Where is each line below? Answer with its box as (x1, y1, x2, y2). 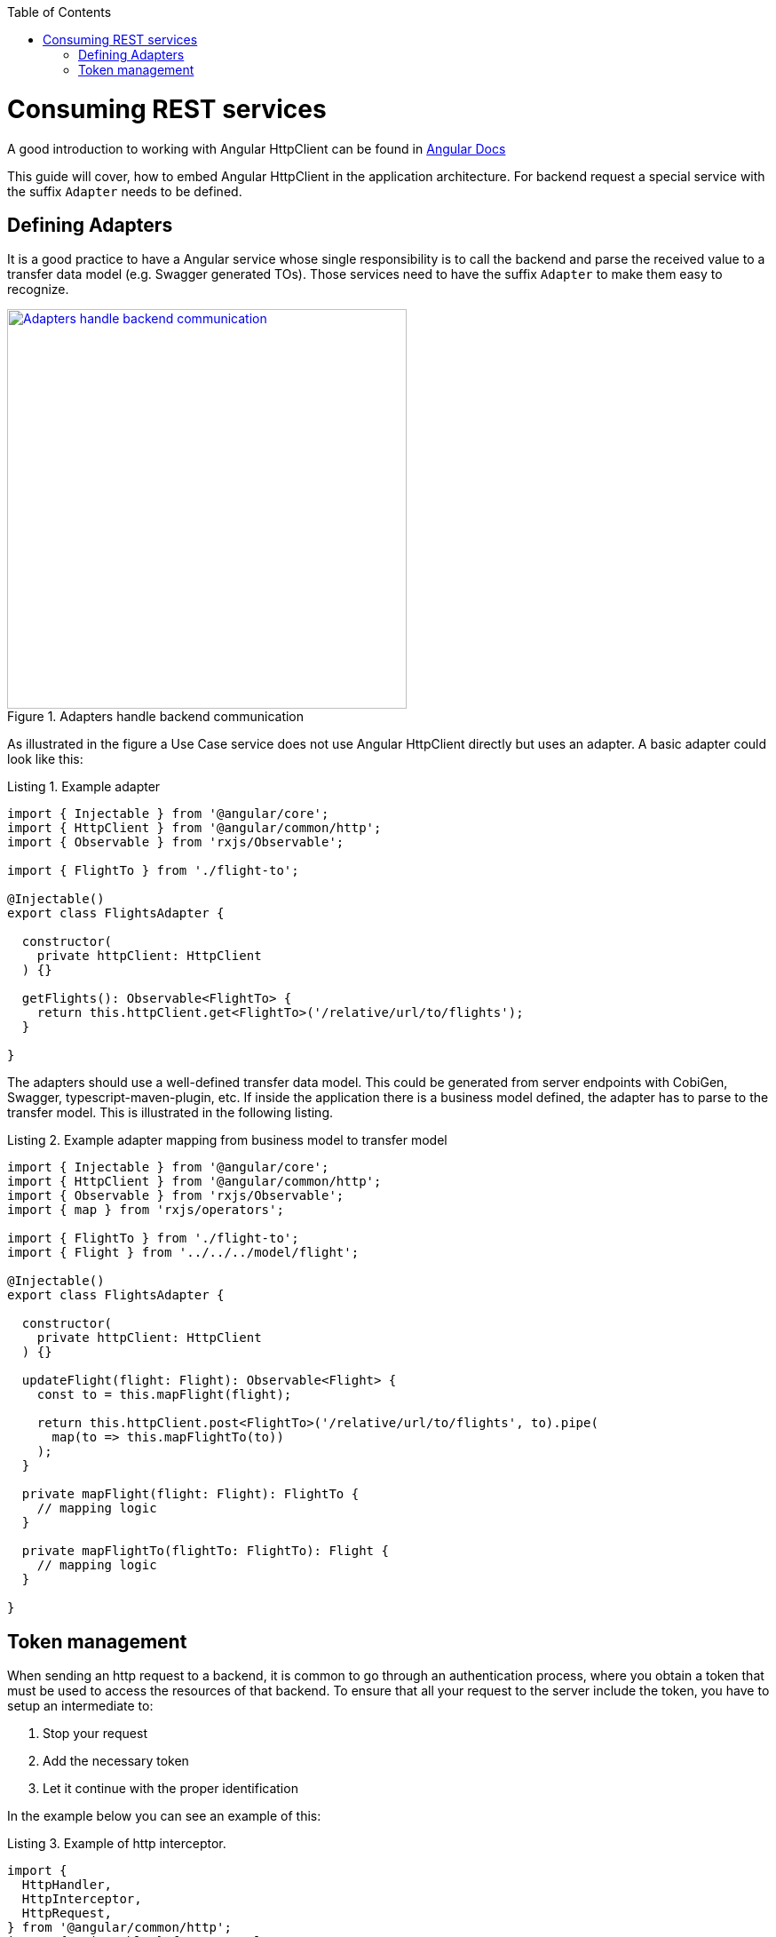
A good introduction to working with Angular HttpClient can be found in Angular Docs (7, 140, 506, 156)
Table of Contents (7, 4, 112, 20)
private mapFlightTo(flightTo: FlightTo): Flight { (21, 1544, 389, 1559)
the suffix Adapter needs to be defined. (7, 183, 242, 199)
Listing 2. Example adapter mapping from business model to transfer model (7, 1132, 447, 1148)
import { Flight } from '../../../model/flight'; (7, 1245, 360, 1260)
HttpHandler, (21, 1877, 113, 1893)
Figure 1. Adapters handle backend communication (7, 709, 305, 725)
